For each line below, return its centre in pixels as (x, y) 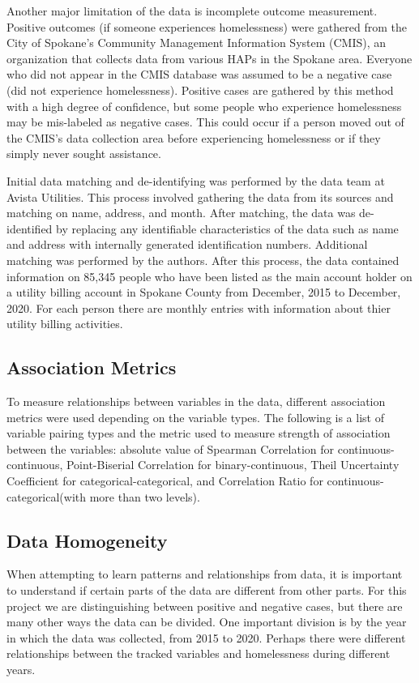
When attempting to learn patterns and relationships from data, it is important (205, 574)
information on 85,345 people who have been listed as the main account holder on (209, 276)
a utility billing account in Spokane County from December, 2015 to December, (204, 292)
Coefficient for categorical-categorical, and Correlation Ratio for (165, 481)
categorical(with (47, 496)
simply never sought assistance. (84, 154)
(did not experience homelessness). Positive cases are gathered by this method (200, 90)
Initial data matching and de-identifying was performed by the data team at (196, 180)
